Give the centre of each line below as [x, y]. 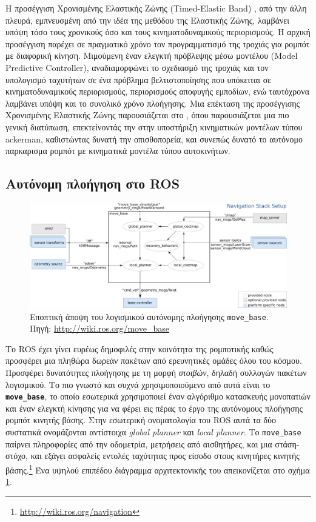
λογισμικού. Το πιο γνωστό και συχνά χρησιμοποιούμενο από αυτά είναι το [138, 384]
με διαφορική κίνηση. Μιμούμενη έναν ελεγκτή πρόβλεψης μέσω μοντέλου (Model [152, 55]
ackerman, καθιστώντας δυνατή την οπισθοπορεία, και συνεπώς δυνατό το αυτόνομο [154, 139]
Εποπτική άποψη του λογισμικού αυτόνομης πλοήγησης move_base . [149, 316]
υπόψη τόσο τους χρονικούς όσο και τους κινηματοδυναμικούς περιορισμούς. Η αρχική [158, 32]
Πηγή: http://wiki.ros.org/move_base [99, 328]
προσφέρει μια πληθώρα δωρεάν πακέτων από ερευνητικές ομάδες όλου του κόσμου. [154, 360]
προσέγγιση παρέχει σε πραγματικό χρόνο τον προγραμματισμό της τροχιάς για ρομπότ [158, 43]
